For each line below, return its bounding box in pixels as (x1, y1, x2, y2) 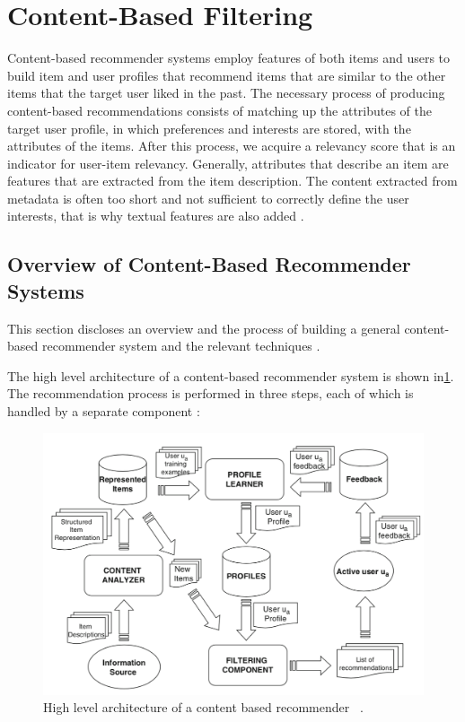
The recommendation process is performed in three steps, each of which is (7, 384, 414, 403)
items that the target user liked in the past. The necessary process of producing (7, 83, 445, 102)
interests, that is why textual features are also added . (7, 206, 304, 225)
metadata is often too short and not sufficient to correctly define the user (7, 188, 409, 207)
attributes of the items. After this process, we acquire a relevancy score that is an (7, 136, 456, 155)
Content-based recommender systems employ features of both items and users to (7, 48, 451, 67)
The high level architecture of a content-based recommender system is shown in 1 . (7, 366, 454, 385)
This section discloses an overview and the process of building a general (7, 318, 400, 337)
